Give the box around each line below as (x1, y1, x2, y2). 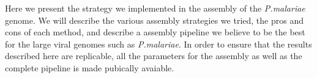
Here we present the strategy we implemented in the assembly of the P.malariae (5, 2, 305, 14)
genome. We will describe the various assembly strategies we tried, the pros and (5, 13, 304, 26)
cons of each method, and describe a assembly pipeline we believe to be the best (5, 26, 305, 38)
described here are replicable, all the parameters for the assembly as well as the (5, 49, 302, 62)
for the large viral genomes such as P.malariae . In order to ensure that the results (5, 37, 312, 50)
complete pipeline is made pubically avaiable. (5, 61, 174, 74)
